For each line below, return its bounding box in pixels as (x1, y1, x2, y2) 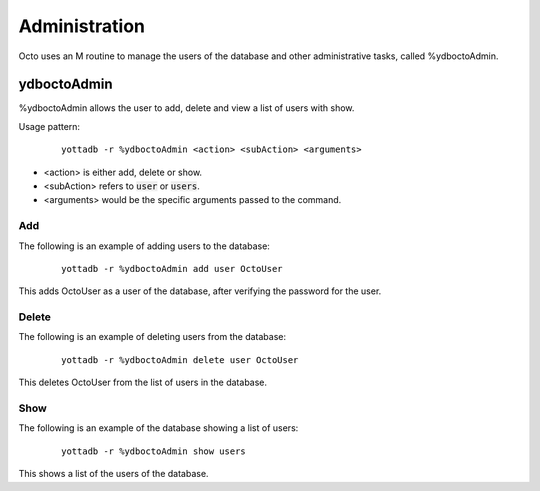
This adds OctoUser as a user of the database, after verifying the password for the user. (18, 285, 382, 297)
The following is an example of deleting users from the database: (18, 331, 287, 343)
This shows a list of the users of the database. (18, 468, 209, 480)
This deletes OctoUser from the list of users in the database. (18, 376, 268, 389)
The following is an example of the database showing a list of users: (18, 422, 299, 434)
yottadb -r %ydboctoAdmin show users (61, 445, 247, 457)
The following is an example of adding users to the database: (18, 240, 270, 252)
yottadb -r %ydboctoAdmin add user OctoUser (61, 263, 284, 274)
